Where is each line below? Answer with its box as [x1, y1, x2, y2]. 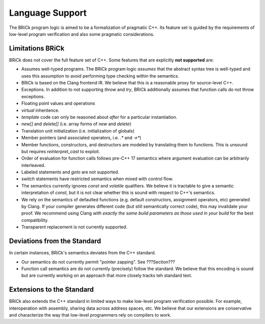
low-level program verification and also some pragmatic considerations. [9, 31, 155, 37]
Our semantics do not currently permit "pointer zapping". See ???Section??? [21, 259, 175, 265]
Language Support [9, 7, 87, 18]
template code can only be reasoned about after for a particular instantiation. [21, 114, 178, 120]
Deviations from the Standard [9, 237, 102, 245]
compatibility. [21, 217, 49, 223]
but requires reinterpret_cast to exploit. [21, 148, 100, 154]
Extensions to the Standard [9, 285, 94, 294]
